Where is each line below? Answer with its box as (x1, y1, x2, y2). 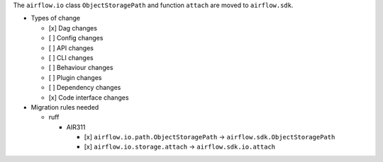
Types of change (30, 14, 81, 23)
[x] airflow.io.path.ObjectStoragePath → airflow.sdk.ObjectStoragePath (84, 133, 335, 141)
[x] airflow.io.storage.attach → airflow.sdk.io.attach (84, 142, 276, 151)
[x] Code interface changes (48, 93, 129, 102)
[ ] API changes (48, 43, 94, 52)
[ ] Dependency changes (48, 83, 121, 92)
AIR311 (66, 122, 86, 131)
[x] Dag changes (48, 23, 97, 32)
